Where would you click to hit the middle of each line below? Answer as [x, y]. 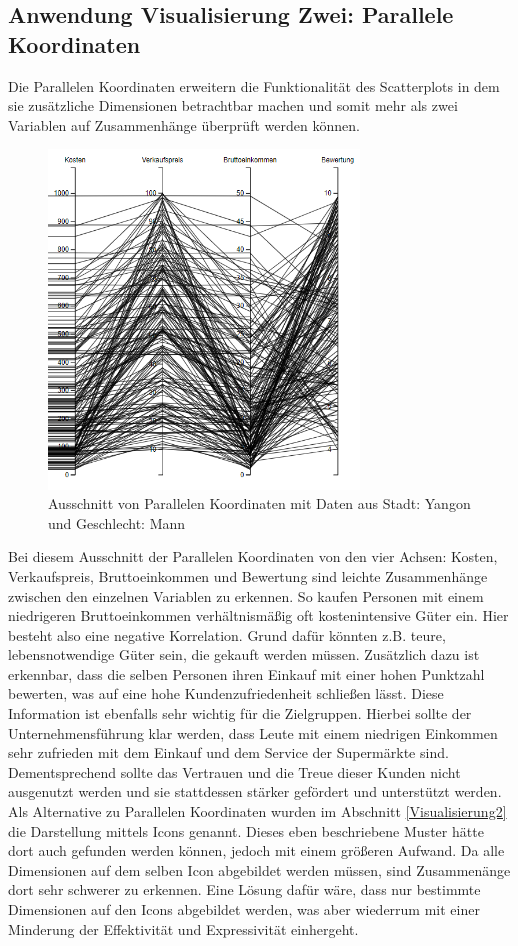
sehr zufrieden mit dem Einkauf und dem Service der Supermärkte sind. [228, 752]
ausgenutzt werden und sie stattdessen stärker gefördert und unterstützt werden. [255, 791]
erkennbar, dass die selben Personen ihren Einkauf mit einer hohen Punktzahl [246, 673]
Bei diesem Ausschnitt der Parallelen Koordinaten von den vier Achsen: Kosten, [253, 556]
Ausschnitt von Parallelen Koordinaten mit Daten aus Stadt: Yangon [259, 503]
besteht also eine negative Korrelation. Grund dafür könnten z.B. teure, [227, 634]
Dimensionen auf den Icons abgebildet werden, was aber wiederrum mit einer [244, 909]
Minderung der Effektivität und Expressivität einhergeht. [183, 928]
